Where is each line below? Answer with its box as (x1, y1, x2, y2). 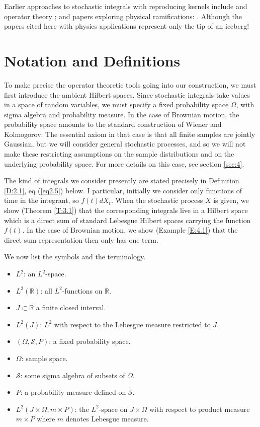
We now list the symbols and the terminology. (4, 251, 146, 262)
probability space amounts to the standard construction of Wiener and (4, 119, 222, 129)
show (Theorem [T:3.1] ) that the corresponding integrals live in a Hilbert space (4, 205, 248, 216)
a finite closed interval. (36, 302, 106, 313)
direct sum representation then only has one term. (4, 234, 158, 245)
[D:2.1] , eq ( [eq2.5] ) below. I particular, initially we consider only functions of (4, 185, 242, 195)
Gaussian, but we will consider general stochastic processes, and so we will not (4, 138, 246, 149)
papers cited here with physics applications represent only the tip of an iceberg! (4, 21, 249, 31)
